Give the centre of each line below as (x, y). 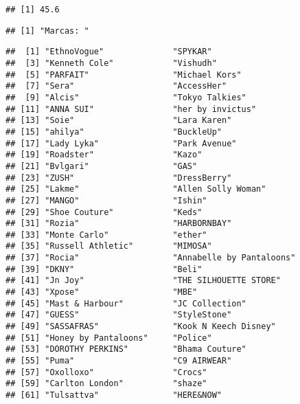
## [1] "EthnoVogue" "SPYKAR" (109, 52)
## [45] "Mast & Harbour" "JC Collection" (126, 303)
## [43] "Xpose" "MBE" (102, 292)
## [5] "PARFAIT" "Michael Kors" (124, 75)
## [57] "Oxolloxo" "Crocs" (106, 372)
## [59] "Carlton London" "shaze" (106, 384)
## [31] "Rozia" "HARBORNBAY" (119, 224)
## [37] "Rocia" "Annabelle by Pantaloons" (151, 258)
